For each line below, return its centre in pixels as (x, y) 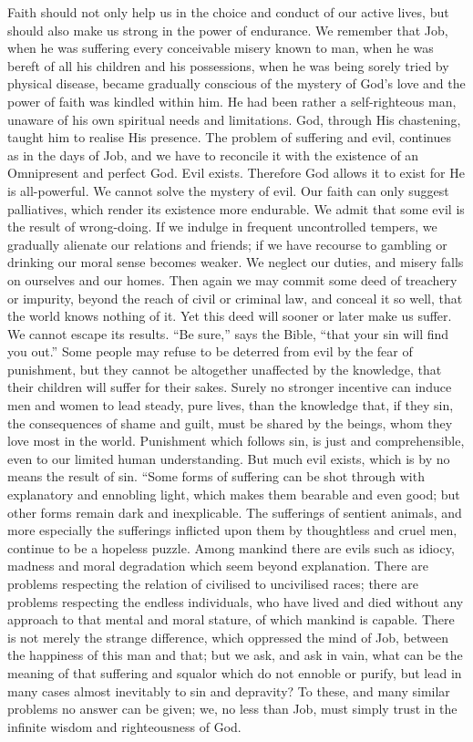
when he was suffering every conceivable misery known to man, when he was (221, 48)
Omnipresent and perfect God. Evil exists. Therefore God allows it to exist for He (236, 173)
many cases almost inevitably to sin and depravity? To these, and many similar (229, 690)
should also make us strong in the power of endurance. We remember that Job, (228, 30)
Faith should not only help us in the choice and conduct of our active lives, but (228, 12)
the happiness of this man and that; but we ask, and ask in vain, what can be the (235, 655)
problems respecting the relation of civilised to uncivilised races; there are (213, 583)
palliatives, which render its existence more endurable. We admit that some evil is (236, 208)
